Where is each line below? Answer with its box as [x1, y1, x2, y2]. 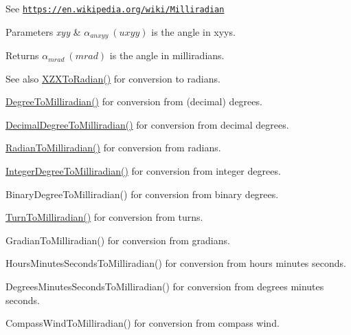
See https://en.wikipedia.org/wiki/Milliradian [5, 1, 225, 15]
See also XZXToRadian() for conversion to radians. [5, 71, 220, 85]
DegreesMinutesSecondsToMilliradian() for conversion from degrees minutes [5, 279, 324, 294]
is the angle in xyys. [151, 24, 236, 39]
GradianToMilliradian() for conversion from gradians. [5, 233, 230, 247]
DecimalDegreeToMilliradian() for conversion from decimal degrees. [5, 117, 289, 131]
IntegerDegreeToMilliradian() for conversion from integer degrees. [5, 164, 281, 178]
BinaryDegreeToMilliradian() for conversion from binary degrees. [5, 186, 279, 201]
